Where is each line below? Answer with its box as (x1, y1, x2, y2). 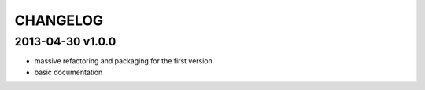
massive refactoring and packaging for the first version (34, 56, 213, 66)
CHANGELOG (14, 12, 104, 29)
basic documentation (34, 67, 103, 77)
